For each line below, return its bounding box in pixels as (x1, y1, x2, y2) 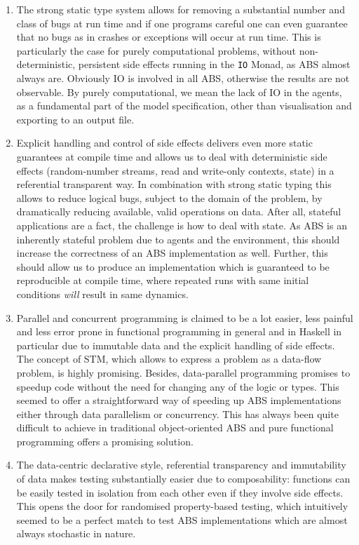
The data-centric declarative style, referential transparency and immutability (16, 457, 346, 472)
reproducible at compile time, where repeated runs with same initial (16, 273, 309, 288)
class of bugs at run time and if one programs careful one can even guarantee (16, 15, 348, 30)
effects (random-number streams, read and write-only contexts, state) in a (16, 163, 334, 177)
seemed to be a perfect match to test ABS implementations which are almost (16, 512, 348, 527)
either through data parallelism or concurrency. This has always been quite (16, 406, 339, 421)
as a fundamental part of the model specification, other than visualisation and (16, 98, 352, 113)
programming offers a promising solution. (16, 433, 194, 448)
